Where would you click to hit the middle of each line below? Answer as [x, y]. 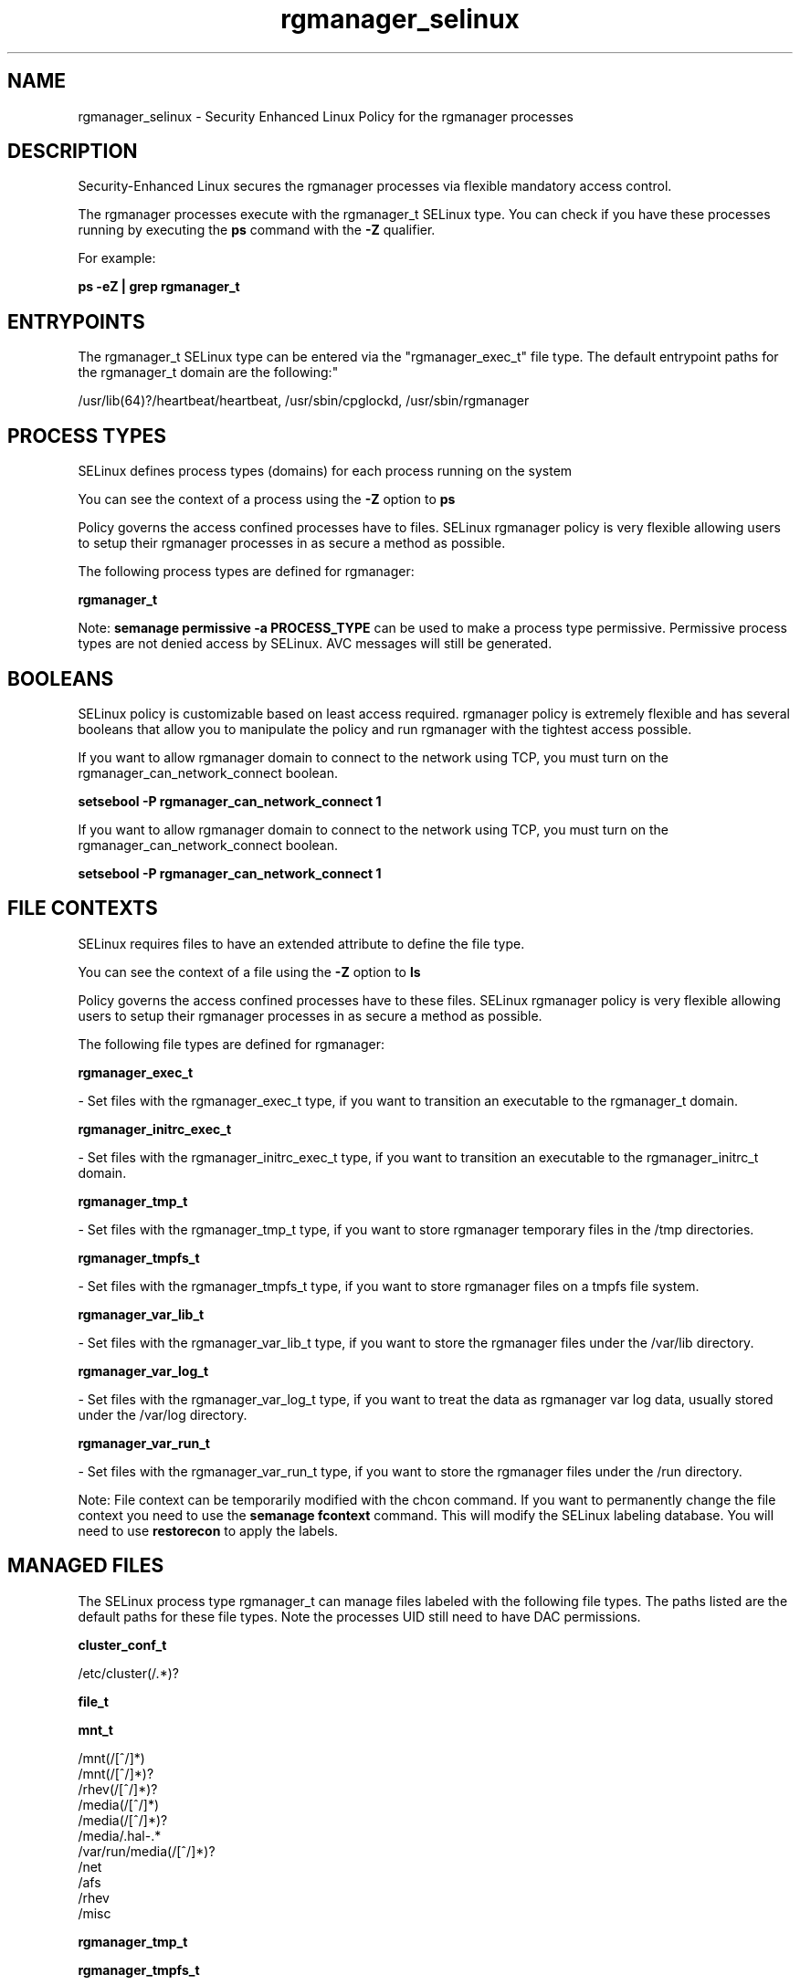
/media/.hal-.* [120, 1835]
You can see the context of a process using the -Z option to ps [267, 499]
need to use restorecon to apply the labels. [208, 1530]
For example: [117, 258]
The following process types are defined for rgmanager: [246, 572]
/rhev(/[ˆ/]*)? [118, 1789]
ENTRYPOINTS [76, 321]
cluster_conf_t [122, 1644]
